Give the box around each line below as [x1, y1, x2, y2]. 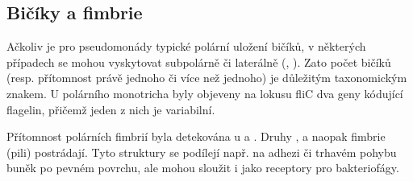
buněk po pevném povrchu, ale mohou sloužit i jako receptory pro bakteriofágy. [6, 159, 399, 176]
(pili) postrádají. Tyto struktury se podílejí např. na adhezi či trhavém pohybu [6, 143, 397, 160]
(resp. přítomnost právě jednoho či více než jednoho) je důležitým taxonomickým [6, 69, 407, 86]
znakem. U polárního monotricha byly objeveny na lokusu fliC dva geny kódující [6, 84, 403, 101]
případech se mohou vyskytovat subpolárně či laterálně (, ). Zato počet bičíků [6, 53, 391, 70]
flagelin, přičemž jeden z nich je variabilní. [6, 101, 215, 117]
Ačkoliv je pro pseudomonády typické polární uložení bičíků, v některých [6, 38, 366, 55]
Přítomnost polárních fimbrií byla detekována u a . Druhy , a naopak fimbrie [6, 128, 386, 145]
